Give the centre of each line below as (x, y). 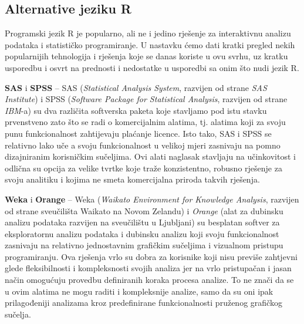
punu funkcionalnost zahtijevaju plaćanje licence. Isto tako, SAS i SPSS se (138, 133)
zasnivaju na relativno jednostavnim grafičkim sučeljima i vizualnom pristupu (144, 245)
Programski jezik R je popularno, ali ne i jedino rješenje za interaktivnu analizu (148, 33)
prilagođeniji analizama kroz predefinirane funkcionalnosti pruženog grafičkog (143, 303)
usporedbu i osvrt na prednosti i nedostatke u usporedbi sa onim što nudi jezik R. (152, 67)
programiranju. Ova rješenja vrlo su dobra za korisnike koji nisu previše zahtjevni (151, 256)
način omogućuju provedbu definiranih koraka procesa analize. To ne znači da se (149, 280)
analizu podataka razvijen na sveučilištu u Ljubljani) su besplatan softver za (142, 222)
